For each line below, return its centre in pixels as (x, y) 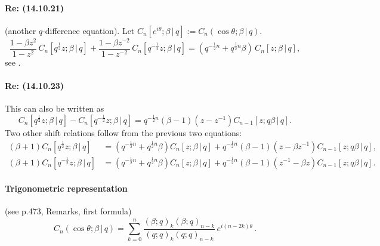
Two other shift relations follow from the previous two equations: (123, 132)
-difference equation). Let (89, 30)
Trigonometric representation (66, 188)
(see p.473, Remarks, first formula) (68, 211)
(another (21, 30)
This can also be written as (55, 108)
